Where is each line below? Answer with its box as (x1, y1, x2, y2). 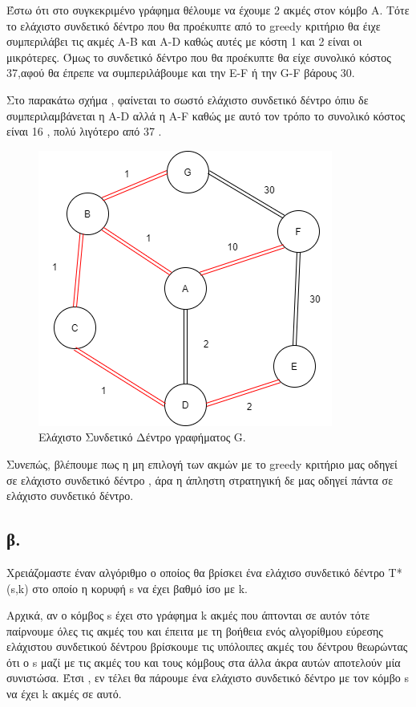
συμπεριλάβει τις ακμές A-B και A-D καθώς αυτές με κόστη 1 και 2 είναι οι (6, 33, 362, 50)
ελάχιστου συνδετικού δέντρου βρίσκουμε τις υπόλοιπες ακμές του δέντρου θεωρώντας (6, 638, 408, 655)
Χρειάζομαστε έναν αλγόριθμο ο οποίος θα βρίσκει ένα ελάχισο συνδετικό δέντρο (6, 563, 385, 580)
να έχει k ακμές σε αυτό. (6, 685, 122, 702)
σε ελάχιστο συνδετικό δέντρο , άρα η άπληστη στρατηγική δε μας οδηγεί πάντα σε (6, 471, 394, 488)
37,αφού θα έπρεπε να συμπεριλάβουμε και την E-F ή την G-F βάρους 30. (6, 64, 355, 81)
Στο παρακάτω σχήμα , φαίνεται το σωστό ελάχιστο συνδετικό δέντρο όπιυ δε (6, 91, 369, 108)
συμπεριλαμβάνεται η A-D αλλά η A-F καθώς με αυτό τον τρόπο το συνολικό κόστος (6, 107, 406, 124)
